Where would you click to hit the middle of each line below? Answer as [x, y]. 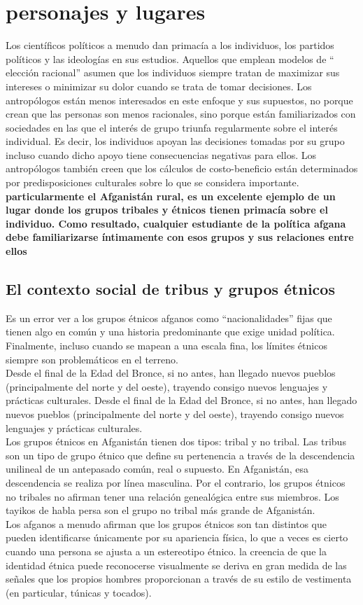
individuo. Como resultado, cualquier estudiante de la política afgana [176, 223]
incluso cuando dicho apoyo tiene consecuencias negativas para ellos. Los [161, 154]
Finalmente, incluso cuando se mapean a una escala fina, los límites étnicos [166, 346]
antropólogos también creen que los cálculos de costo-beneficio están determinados [182, 168]
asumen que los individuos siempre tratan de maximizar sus [212, 72]
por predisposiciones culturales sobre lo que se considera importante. [152, 182]
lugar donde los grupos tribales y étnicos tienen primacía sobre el [167, 210]
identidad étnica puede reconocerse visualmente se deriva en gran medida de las [176, 565]
